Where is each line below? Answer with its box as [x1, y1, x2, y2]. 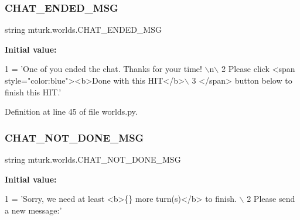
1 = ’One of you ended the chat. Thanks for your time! [5, 63, 202, 75]
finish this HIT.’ [5, 85, 62, 98]
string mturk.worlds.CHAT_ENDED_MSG [5, 23, 162, 36]
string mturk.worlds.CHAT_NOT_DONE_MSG [5, 153, 181, 165]
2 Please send [247, 192, 295, 205]
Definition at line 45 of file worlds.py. [5, 105, 138, 118]
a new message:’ [5, 204, 62, 216]
